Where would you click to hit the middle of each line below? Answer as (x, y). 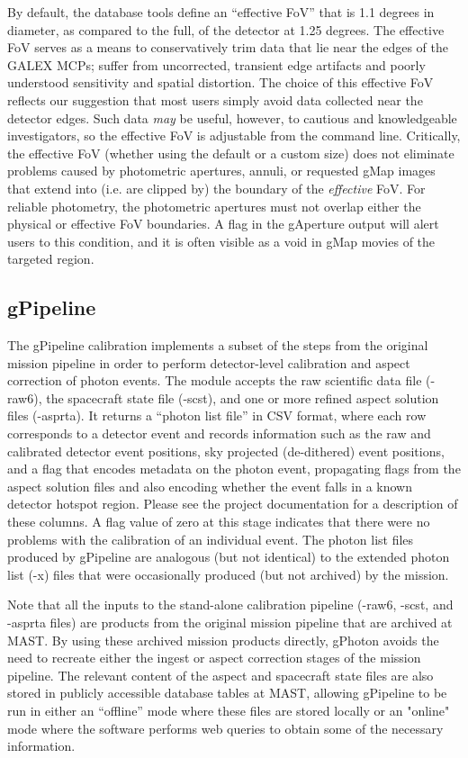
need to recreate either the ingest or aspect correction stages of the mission (214, 658)
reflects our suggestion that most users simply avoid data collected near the (215, 99)
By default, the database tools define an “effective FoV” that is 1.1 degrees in (221, 12)
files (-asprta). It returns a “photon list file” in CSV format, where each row (217, 415)
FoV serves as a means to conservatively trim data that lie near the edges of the (228, 47)
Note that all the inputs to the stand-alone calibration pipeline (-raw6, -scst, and (230, 605)
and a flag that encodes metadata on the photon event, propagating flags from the (234, 469)
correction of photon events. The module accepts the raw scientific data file (215, 380)
